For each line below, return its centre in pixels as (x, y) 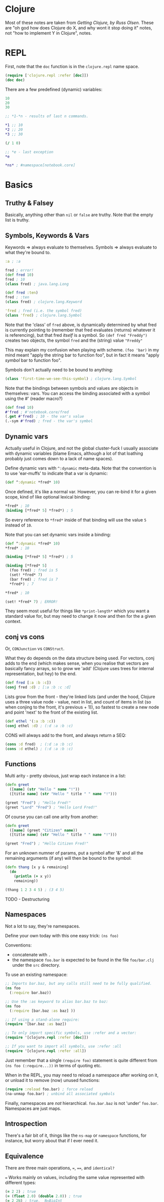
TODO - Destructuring (27, 899)
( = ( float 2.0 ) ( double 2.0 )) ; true (44, 1196)
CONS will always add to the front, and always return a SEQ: (66, 735)
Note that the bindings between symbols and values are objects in (72, 388)
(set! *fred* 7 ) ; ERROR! (31, 601)
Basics (19, 185)
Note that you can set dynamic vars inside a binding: (58, 534)
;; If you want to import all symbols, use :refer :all (63, 1047)
